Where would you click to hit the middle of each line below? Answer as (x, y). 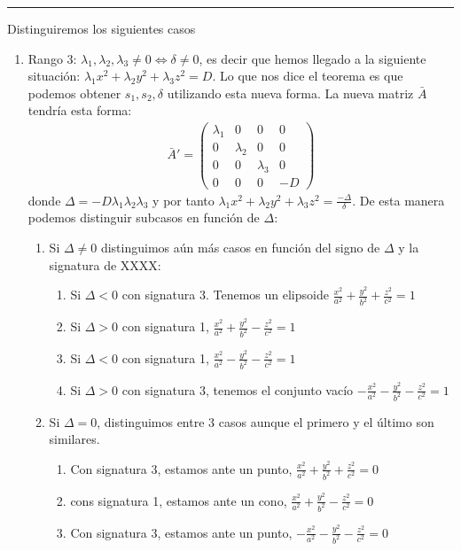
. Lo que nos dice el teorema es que (308, 76)
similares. (74, 439)
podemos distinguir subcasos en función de (144, 217)
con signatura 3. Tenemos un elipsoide (225, 295)
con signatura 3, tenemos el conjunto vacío (238, 389)
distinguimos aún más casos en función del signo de (240, 248)
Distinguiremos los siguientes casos (102, 28)
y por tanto (184, 200)
